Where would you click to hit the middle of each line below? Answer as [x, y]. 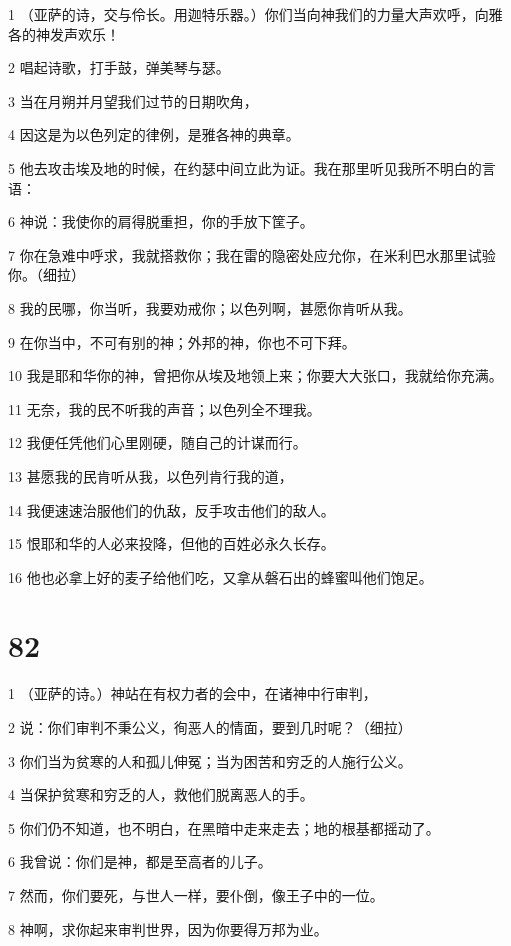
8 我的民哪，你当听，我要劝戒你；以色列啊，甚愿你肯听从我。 [210, 307]
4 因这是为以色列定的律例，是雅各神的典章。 [154, 134]
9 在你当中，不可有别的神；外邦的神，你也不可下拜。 [182, 341]
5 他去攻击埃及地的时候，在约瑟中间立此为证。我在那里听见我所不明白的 [245, 167]
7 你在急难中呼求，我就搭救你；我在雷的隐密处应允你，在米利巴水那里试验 [252, 254]
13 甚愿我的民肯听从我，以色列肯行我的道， [150, 475]
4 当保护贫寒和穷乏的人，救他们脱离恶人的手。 [161, 794]
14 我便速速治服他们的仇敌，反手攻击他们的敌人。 [171, 509]
